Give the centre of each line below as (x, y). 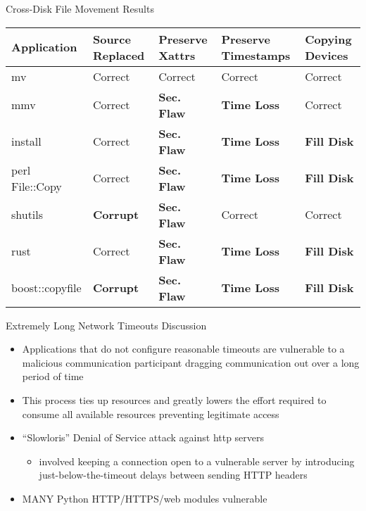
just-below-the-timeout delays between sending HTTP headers (173, 475)
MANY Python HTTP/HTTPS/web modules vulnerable (145, 498)
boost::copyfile (46, 288)
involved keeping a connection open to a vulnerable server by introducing (197, 461)
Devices (327, 55)
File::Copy (37, 186)
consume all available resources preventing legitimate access (151, 414)
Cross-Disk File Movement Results (80, 8)
